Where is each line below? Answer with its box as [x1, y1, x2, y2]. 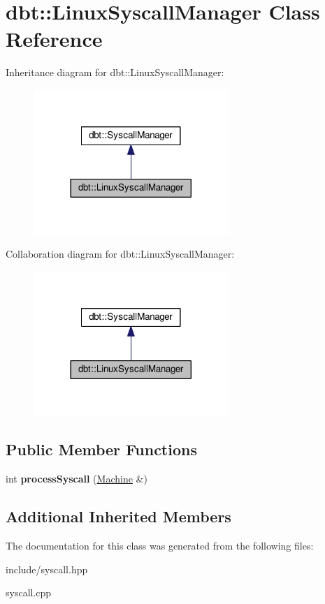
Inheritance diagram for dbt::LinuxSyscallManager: [6, 65, 224, 80]
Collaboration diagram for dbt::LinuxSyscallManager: [6, 246, 235, 261]
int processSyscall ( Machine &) [6, 471, 147, 486]
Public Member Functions [6, 439, 197, 460]
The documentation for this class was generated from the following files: [6, 538, 314, 553]
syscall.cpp [6, 585, 52, 600]
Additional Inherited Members [6, 506, 231, 527]
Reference [6, 24, 103, 53]
